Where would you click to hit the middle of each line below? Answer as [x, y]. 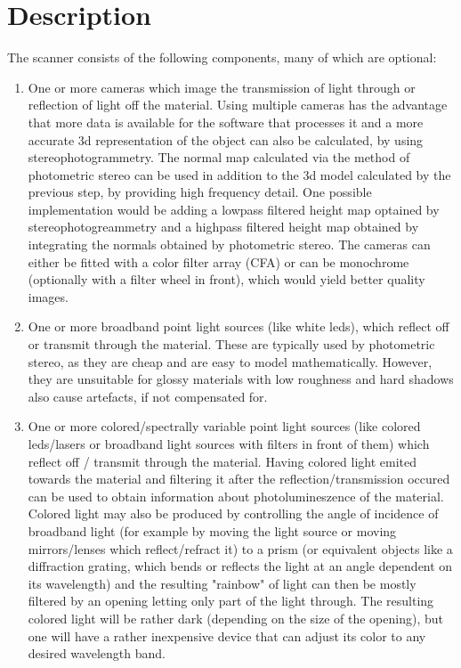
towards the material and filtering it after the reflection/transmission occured [239, 479]
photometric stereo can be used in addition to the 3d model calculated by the [239, 174]
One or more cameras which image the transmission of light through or [222, 87]
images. [48, 296]
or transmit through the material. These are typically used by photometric [231, 344]
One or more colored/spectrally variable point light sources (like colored [224, 426]
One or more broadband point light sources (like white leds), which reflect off [239, 326]
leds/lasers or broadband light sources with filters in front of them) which [229, 444]
